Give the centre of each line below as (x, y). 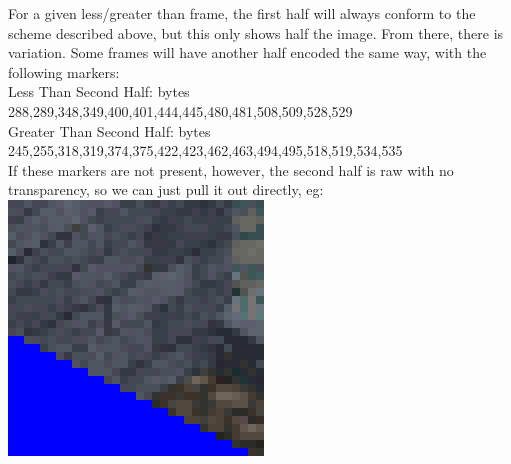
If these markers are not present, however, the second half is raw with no (231, 169)
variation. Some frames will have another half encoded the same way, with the (247, 52)
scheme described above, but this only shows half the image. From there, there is (256, 32)
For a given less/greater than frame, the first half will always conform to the (242, 13)
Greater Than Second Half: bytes (109, 130)
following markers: (64, 71)
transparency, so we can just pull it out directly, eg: (166, 189)
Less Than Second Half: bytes (99, 91)
